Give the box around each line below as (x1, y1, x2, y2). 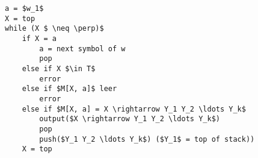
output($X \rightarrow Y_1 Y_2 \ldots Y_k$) (39, 115, 220, 124)
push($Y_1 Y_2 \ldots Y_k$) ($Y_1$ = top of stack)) (39, 134, 255, 144)
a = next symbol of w (39, 44, 126, 53)
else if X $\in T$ (22, 64, 96, 73)
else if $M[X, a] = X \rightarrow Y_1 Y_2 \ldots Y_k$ (22, 104, 246, 113)
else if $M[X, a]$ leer (22, 84, 117, 93)
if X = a (22, 34, 57, 43)
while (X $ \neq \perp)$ (5, 24, 104, 33)
